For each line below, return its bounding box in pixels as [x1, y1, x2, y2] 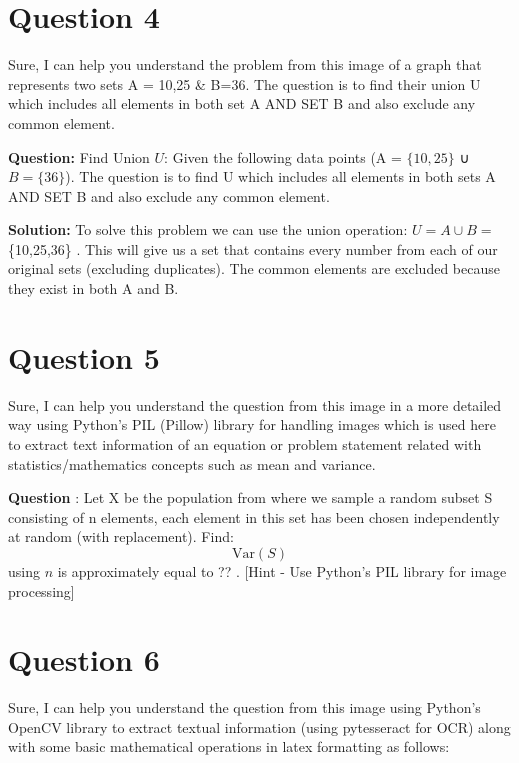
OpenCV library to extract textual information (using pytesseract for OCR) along [8, 716, 511, 737]
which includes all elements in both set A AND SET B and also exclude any [8, 93, 476, 114]
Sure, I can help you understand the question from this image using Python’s [8, 697, 481, 718]
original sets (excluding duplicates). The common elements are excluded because [8, 258, 500, 279]
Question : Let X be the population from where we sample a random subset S [8, 487, 493, 508]
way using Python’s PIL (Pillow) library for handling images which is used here [8, 414, 496, 435]
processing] [8, 580, 75, 601]
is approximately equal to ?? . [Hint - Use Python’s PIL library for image [57, 560, 507, 581]
